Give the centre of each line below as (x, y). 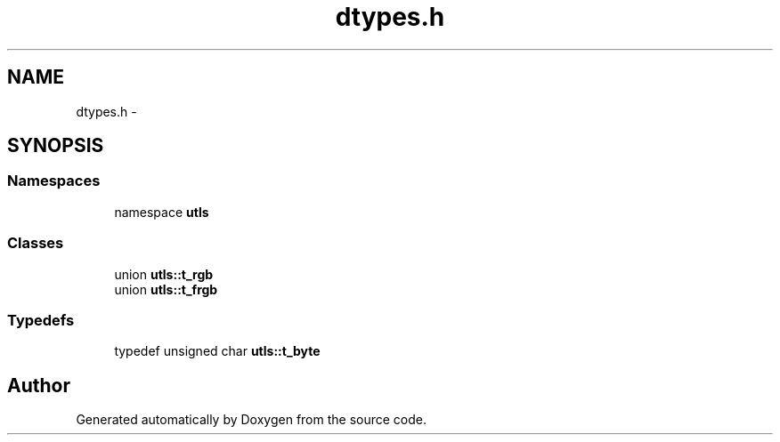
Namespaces (54, 181)
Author (39, 385)
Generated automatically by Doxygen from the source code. (252, 420)
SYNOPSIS (56, 146)
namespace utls (162, 212)
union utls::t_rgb (164, 274)
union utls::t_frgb (166, 289)
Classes (36, 243)
